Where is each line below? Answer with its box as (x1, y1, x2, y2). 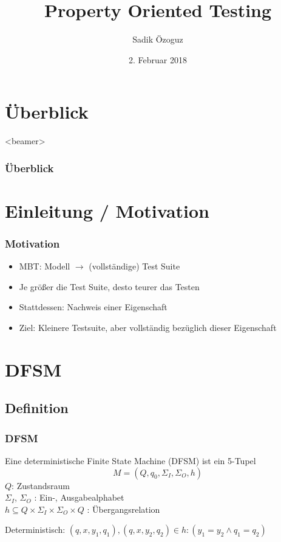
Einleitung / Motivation (5, 198, 209, 223)
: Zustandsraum (12, 479, 70, 492)
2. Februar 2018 (129, 53, 187, 66)
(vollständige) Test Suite (89, 260, 180, 273)
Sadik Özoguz (132, 33, 183, 46)
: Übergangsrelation (87, 502, 160, 515)
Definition (5, 398, 69, 417)
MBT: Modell (19, 260, 70, 273)
